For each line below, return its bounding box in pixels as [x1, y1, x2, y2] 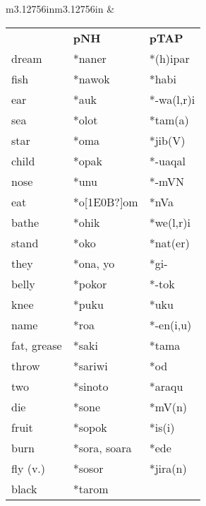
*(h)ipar [149, 49, 190, 66]
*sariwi [73, 357, 108, 374]
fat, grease [11, 336, 62, 353]
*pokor [73, 275, 107, 292]
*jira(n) [149, 459, 187, 476]
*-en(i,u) [149, 316, 192, 333]
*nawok [73, 70, 110, 87]
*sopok [73, 418, 107, 435]
